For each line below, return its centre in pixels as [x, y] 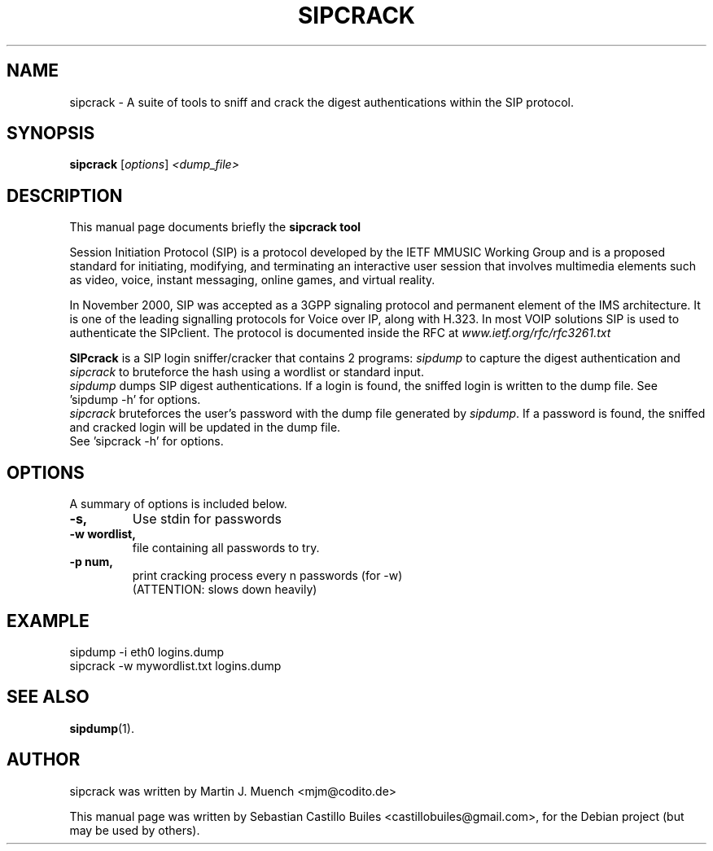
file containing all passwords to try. [226, 548]
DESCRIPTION [65, 195]
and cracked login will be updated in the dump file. [205, 428]
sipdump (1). [102, 728]
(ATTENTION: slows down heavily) [225, 590]
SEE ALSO [48, 697]
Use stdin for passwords [207, 519]
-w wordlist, [103, 534]
